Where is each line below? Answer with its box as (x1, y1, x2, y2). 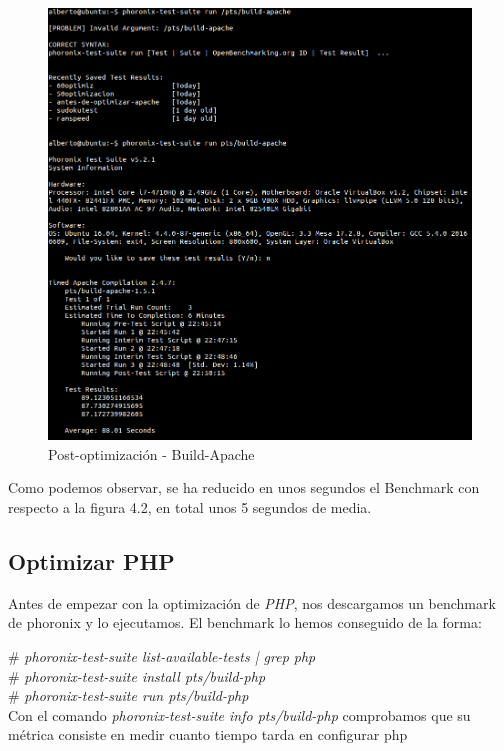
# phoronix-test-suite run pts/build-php (8, 685, 249, 706)
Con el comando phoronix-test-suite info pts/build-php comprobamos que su (8, 704, 471, 725)
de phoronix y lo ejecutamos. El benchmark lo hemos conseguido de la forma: (8, 612, 482, 633)
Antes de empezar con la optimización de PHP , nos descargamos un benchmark (8, 592, 496, 613)
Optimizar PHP (8, 545, 175, 576)
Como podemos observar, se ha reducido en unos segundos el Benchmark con (8, 477, 480, 498)
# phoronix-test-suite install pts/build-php (8, 665, 266, 686)
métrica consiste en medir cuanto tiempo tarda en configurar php (8, 724, 408, 745)
